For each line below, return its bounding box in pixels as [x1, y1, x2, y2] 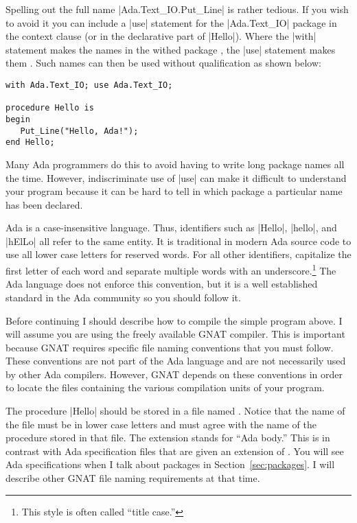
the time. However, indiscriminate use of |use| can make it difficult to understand [5, 170, 347, 185]
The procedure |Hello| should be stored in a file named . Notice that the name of [5, 404, 345, 418]
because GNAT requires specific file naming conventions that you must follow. [5, 340, 334, 354]
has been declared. [5, 197, 83, 211]
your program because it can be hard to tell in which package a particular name [5, 184, 343, 198]
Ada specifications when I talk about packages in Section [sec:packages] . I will [5, 457, 335, 472]
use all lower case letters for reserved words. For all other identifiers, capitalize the [5, 247, 352, 261]
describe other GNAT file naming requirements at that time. [5, 471, 260, 485]
